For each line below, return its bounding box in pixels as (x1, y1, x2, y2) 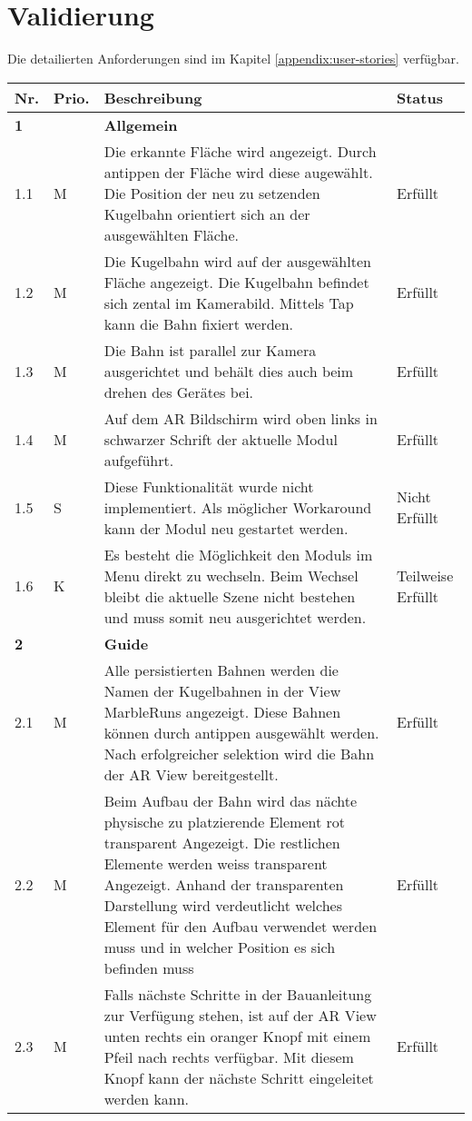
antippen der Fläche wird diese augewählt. (103, 161, 373, 183)
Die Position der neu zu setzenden (103, 182, 320, 203)
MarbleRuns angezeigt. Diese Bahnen (103, 700, 341, 722)
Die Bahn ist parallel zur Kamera (103, 339, 317, 361)
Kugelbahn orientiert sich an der (103, 203, 310, 224)
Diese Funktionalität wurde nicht (103, 475, 314, 497)
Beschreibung (103, 86, 202, 108)
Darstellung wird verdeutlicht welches (103, 894, 342, 916)
